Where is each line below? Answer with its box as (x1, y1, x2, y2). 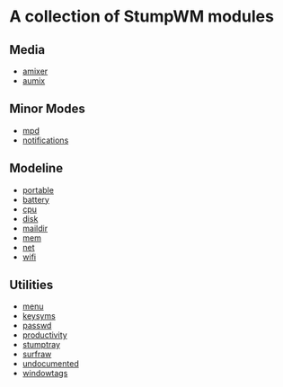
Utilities (9, 277, 54, 293)
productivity (22, 330, 67, 340)
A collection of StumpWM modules (9, 6, 274, 27)
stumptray (22, 339, 61, 350)
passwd (22, 321, 52, 331)
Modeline (9, 161, 64, 176)
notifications (22, 135, 69, 145)
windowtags (22, 368, 68, 379)
